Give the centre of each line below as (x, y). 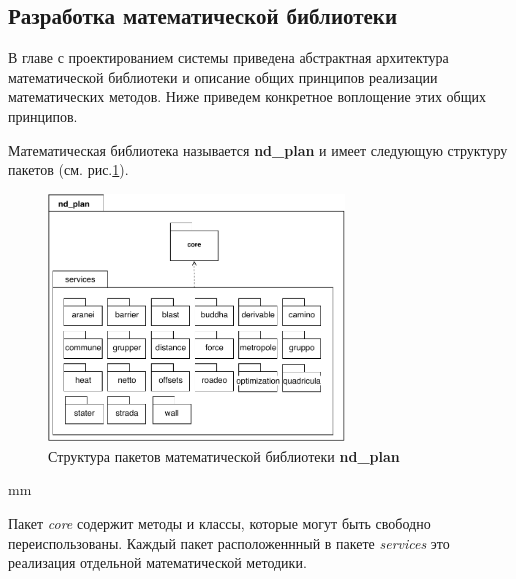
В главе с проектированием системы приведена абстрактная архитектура (228, 57)
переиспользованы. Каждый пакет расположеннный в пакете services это (229, 542)
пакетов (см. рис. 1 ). (68, 169)
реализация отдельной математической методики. (157, 562)
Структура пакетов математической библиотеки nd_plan (224, 455)
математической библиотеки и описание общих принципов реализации (223, 76)
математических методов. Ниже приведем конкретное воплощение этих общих (247, 96)
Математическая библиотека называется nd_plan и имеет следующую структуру (258, 149)
